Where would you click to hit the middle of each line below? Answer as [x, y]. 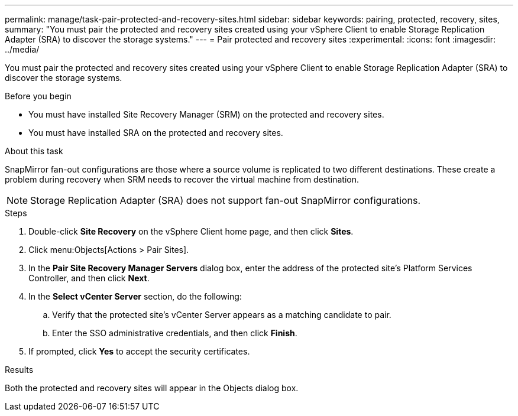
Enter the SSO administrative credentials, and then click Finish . [175, 333]
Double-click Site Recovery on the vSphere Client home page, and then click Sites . [191, 231]
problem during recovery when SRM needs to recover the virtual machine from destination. [182, 179]
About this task [34, 151]
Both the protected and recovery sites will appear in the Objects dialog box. [152, 388]
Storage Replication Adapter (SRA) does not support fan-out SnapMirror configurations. [226, 200]
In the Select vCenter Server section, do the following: [135, 296]
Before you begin [38, 96]
